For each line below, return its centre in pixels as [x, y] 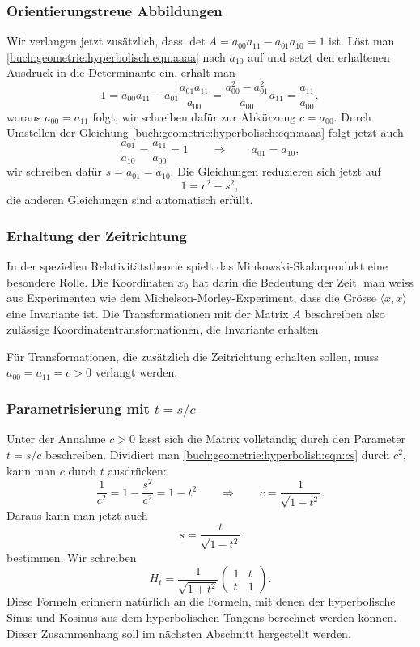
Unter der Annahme [56, 438]
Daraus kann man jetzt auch [77, 515]
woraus [24, 116]
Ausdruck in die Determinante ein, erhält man [121, 72]
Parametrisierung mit [78, 408]
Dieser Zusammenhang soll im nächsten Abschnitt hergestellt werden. [179, 633]
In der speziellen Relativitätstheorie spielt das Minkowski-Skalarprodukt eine [197, 265]
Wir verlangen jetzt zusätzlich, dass [95, 41]
